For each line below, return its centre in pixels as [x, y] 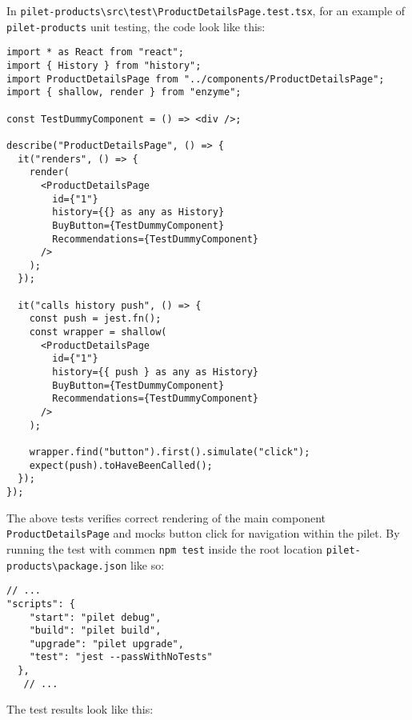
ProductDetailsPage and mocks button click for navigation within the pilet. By [203, 533]
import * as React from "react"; [95, 52]
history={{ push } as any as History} [155, 372]
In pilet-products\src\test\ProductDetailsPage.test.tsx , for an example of [206, 10]
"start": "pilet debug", [95, 617]
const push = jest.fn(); [95, 319]
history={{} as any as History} [138, 212]
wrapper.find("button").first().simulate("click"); [170, 452]
